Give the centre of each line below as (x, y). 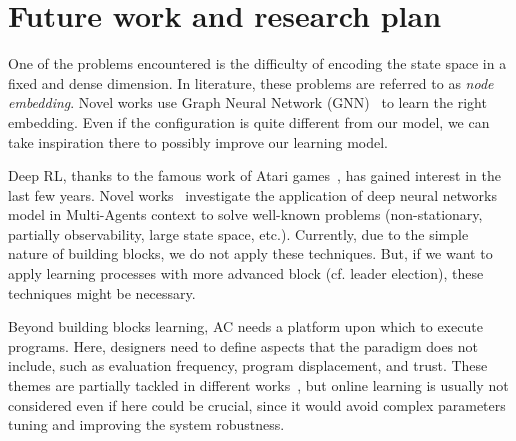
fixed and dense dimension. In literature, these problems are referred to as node (251, 82)
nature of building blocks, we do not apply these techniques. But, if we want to (250, 253)
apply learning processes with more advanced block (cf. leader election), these (246, 273)
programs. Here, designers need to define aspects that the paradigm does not (243, 345)
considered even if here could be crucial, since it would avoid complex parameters (257, 404)
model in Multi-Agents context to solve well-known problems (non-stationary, (245, 214)
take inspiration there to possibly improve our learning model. (198, 141)
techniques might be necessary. (102, 292)
